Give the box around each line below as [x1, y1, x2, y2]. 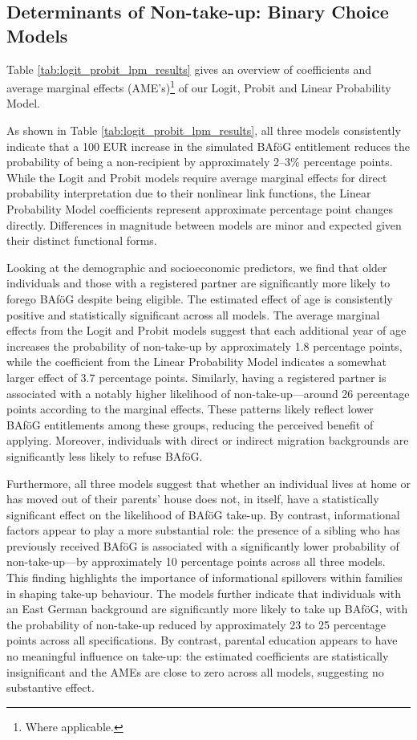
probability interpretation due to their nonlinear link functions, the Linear [6, 185, 371, 201]
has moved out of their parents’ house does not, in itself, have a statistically [6, 490, 379, 507]
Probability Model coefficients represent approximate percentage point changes [6, 201, 394, 217]
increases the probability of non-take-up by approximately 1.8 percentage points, [6, 337, 403, 354]
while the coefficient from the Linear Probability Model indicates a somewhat [6, 353, 387, 370]
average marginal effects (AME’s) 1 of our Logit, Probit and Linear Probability [6, 77, 391, 96]
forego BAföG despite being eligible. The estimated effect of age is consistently [6, 290, 393, 307]
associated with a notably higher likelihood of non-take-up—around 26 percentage [6, 384, 410, 401]
